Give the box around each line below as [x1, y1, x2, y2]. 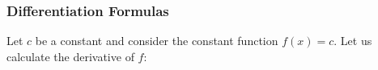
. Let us [333, 32, 372, 49]
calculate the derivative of [6, 47, 134, 64]
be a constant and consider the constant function [35, 32, 278, 49]
